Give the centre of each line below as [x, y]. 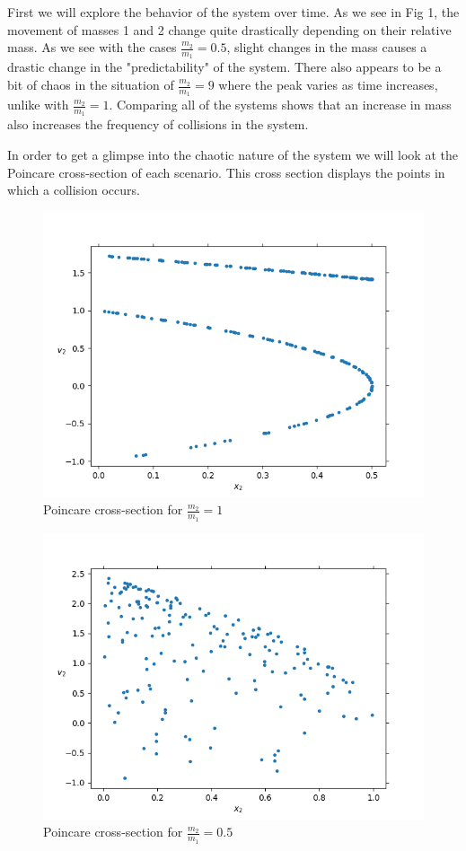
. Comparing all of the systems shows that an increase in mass [280, 105]
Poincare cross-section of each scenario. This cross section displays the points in [226, 172]
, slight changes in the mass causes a [327, 47]
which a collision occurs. [74, 190]
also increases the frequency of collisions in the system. [158, 124]
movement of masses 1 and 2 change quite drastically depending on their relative [229, 29]
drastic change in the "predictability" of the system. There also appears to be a [224, 67]
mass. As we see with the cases [92, 47]
